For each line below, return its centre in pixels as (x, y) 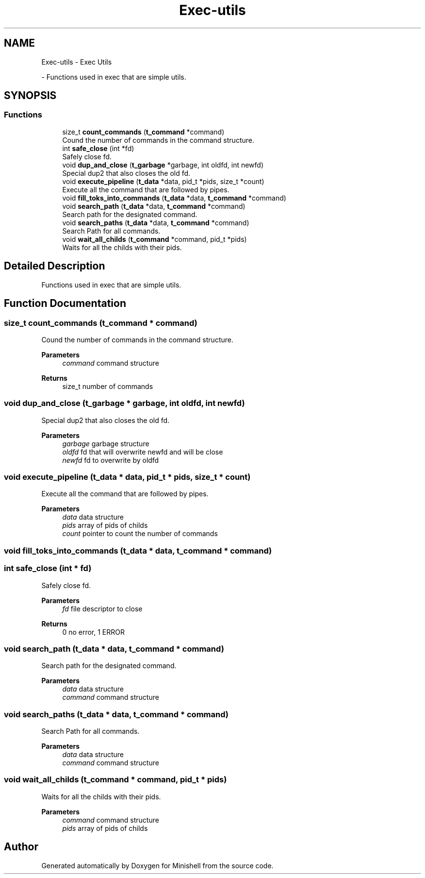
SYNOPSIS (30, 96)
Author (21, 847)
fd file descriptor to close (102, 608)
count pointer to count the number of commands (140, 534)
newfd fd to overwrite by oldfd (111, 460)
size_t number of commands (108, 386)
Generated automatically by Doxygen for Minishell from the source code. (157, 865)
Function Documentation (65, 304)
